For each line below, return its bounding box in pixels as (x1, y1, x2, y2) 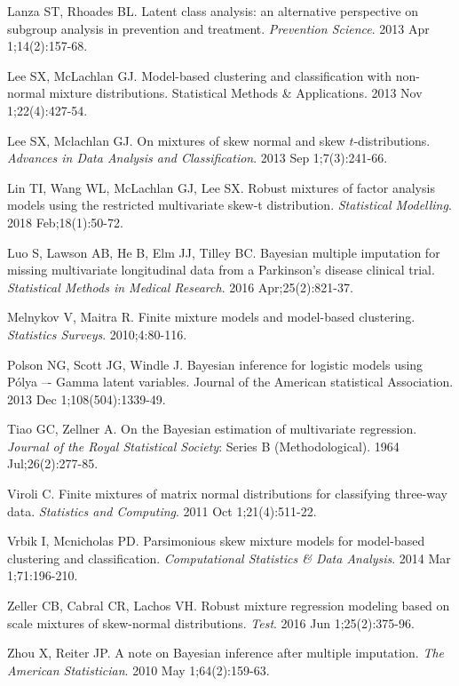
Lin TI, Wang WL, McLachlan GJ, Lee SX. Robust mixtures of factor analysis (7, 178, 435, 196)
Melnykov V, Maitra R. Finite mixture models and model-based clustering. (7, 307, 415, 326)
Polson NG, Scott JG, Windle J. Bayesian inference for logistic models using (7, 355, 423, 373)
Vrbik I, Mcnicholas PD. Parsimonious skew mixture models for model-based (7, 531, 425, 550)
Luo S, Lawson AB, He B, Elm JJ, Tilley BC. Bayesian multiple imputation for (7, 243, 440, 261)
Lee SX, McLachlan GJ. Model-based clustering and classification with (7, 66, 392, 84)
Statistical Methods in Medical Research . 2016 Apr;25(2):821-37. (7, 277, 353, 296)
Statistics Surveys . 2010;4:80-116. (7, 324, 187, 343)
